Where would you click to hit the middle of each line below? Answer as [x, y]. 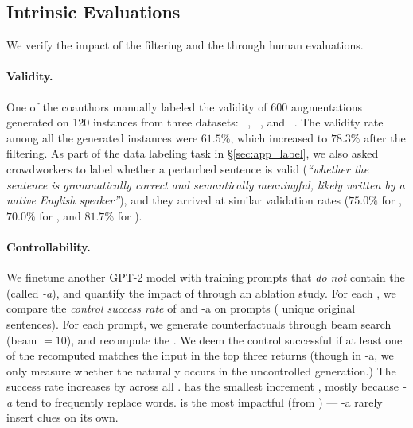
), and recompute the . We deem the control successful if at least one [234, 339]
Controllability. [49, 246]
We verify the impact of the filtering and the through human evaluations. [185, 45]
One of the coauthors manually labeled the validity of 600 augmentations [185, 106]
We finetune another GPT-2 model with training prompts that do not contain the [206, 277]
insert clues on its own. [62, 417]
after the [385, 137]
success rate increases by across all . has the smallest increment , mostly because [203, 386]
